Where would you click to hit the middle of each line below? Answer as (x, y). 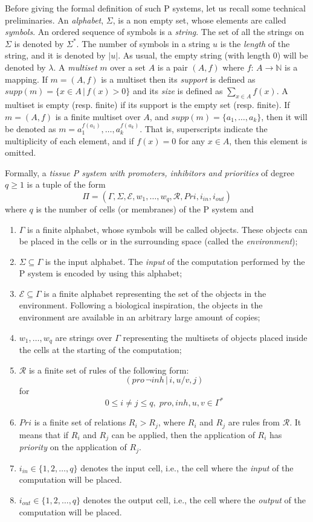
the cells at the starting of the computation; (100, 350)
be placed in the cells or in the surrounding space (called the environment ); (158, 241)
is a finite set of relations (80, 422)
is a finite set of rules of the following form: (109, 370)
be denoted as (31, 128)
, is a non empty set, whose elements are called (199, 20)
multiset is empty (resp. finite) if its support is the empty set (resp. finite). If (147, 104)
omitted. (21, 152)
